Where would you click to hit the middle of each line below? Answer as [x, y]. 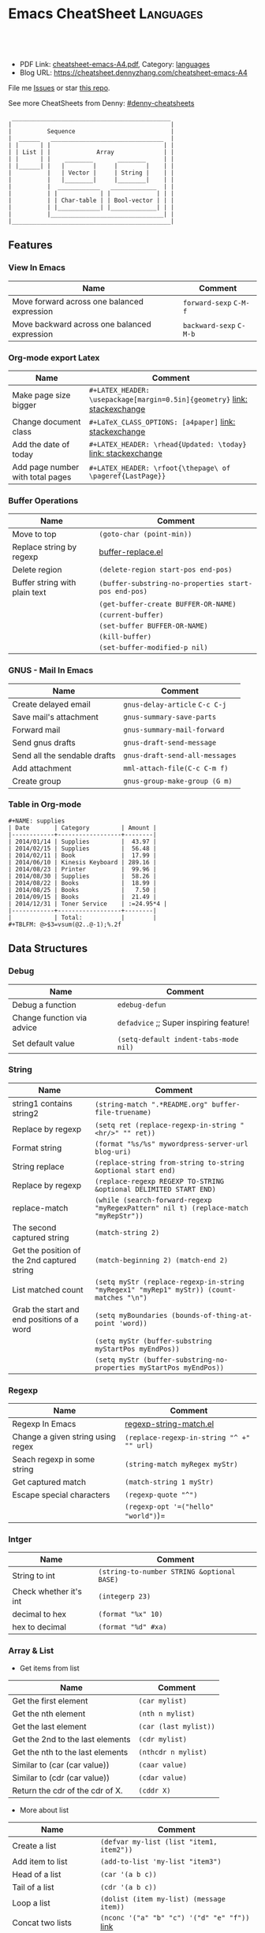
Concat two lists [42, 1923]
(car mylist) [163, 1701]
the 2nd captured [44, 1260]
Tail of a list [33, 1887]
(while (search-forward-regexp [153, 1200]
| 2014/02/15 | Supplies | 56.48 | [82, 849]
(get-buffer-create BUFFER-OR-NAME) [168, 605]
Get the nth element [49, 1714]
